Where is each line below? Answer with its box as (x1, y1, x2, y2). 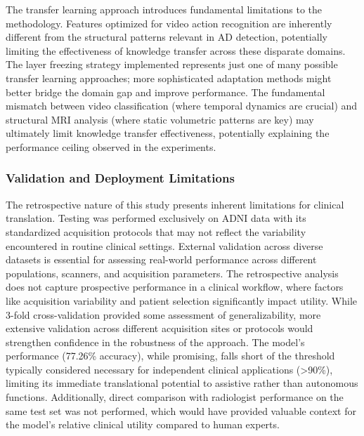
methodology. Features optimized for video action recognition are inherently (6, 15, 332, 30)
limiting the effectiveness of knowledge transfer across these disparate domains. (6, 43, 346, 58)
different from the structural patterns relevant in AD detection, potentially (6, 29, 327, 44)
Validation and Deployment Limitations (6, 169, 235, 187)
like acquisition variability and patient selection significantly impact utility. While (6, 293, 358, 308)
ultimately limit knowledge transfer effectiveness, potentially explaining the (6, 126, 330, 140)
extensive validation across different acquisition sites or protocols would (6, 321, 313, 336)
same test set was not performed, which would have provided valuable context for (6, 403, 356, 418)
